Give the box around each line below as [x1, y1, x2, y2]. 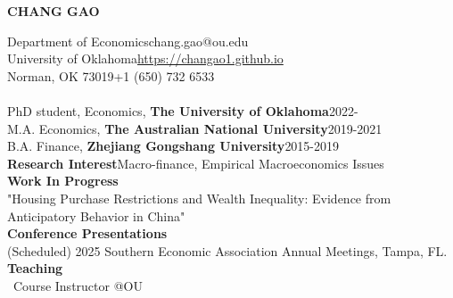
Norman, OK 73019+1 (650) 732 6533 [7, 66, 215, 85]
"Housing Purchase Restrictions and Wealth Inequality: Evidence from [7, 188, 391, 207]
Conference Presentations [7, 224, 168, 243]
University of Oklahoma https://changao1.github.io [7, 49, 284, 68]
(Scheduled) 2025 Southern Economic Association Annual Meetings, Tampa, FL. [7, 241, 448, 260]
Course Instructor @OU [12, 276, 143, 294]
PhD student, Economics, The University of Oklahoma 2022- [7, 101, 358, 120]
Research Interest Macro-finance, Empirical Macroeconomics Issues [7, 153, 384, 172]
